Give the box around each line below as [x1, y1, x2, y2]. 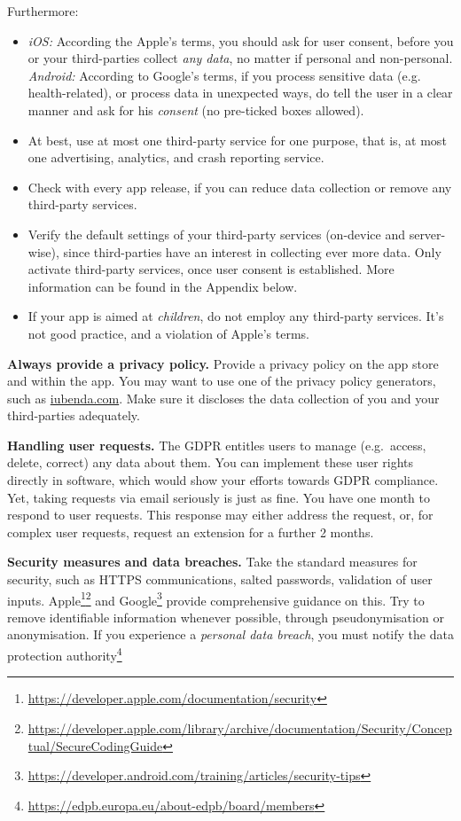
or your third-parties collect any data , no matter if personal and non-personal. [27, 49, 453, 67]
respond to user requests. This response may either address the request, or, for [7, 505, 434, 524]
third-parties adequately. [7, 406, 140, 425]
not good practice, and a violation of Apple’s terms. [27, 324, 309, 342]
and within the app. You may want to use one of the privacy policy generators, [7, 371, 436, 390]
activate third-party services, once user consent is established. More [27, 260, 395, 278]
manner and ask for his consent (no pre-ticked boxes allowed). [27, 100, 364, 119]
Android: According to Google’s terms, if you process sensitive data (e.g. [27, 66, 421, 84]
